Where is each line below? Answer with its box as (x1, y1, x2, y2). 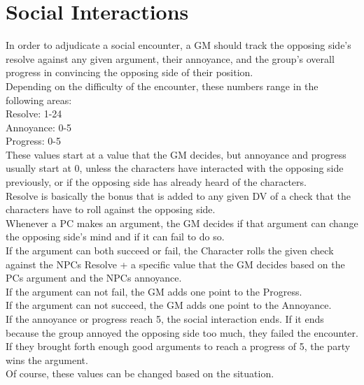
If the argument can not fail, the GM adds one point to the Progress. (6, 284, 302, 298)
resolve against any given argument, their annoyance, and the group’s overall (6, 51, 335, 66)
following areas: (6, 92, 72, 107)
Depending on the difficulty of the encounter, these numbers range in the (6, 78, 318, 93)
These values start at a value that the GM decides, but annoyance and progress (6, 147, 346, 161)
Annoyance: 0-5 (6, 119, 72, 134)
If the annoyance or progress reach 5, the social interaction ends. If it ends (6, 312, 324, 326)
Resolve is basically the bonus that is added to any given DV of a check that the (6, 188, 351, 203)
